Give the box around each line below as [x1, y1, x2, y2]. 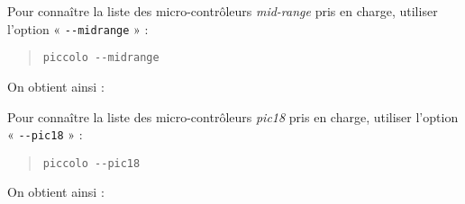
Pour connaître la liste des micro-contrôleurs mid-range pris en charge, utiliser [7, 2, 438, 20]
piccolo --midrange [42, 51, 160, 65]
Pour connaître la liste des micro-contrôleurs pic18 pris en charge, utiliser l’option [7, 107, 459, 126]
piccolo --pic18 [42, 156, 141, 170]
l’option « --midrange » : [7, 19, 149, 38]
